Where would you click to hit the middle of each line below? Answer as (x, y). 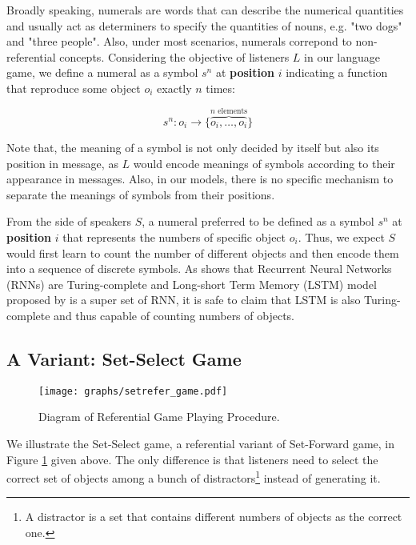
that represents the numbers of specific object (174, 236)
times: (220, 88)
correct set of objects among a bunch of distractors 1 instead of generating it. (194, 477)
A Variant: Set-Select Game (124, 358)
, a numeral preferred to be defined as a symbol (258, 221)
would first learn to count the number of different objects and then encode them (203, 252)
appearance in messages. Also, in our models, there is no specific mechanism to (200, 179)
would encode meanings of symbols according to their (264, 163)
